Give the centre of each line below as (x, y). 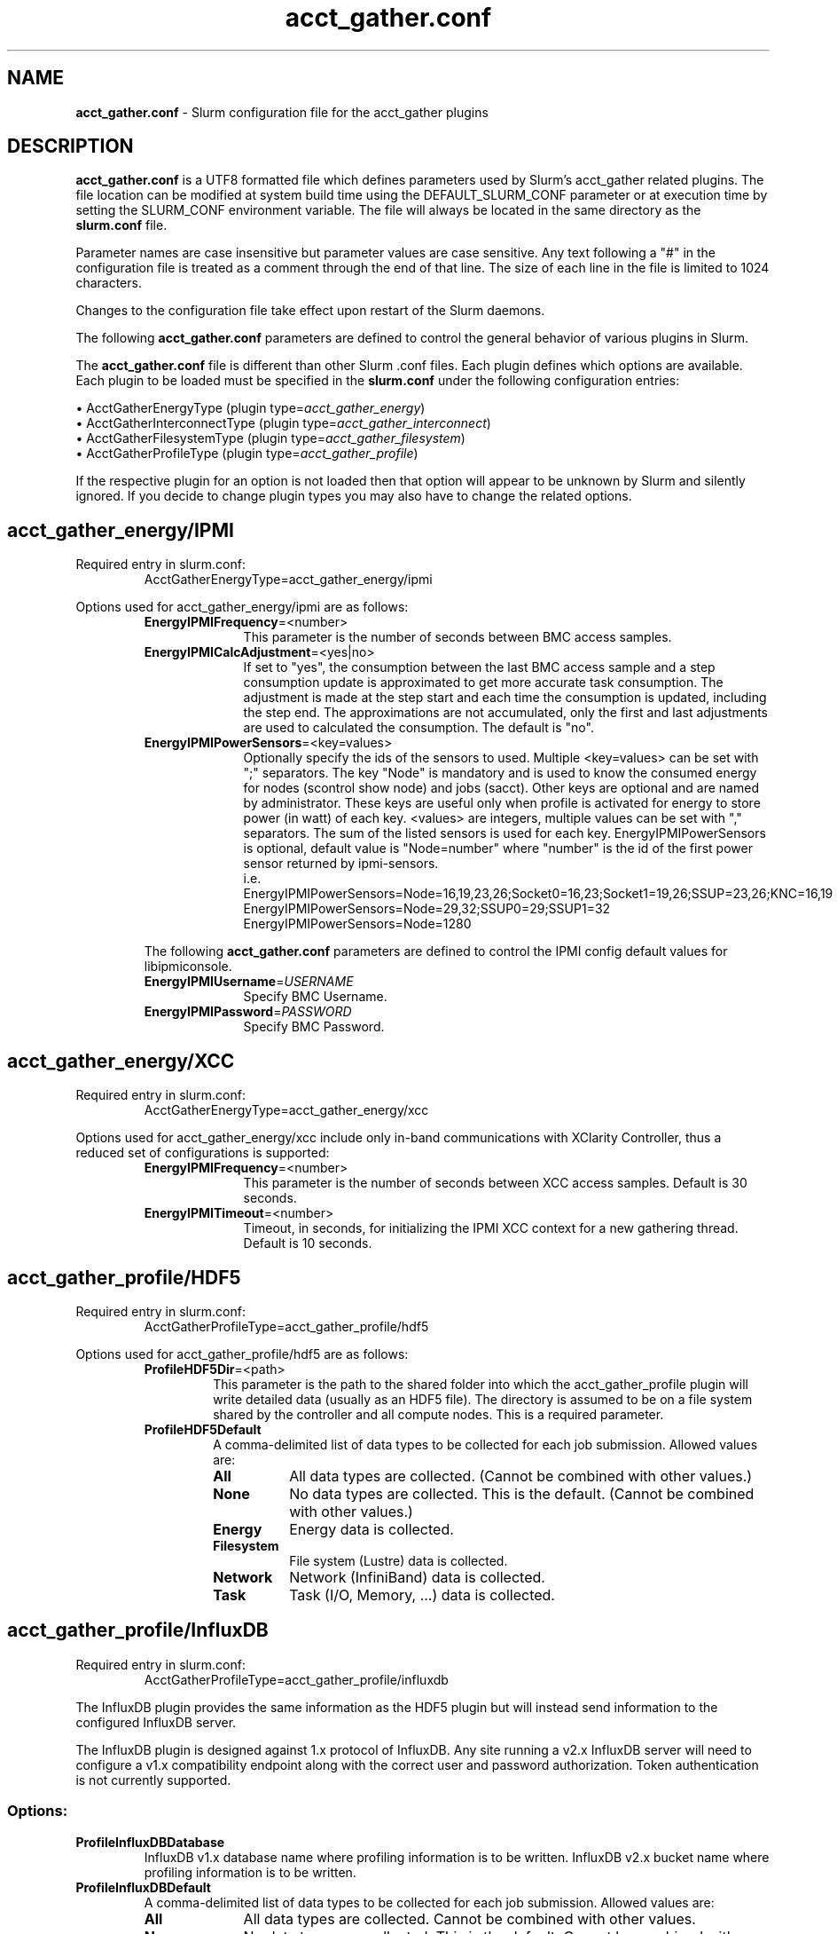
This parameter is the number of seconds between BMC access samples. (458, 637)
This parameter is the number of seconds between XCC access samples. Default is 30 (495, 1183)
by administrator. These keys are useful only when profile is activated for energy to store (502, 803)
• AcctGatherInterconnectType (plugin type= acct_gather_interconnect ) (283, 423)
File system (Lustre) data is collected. (399, 1560)
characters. (109, 283)
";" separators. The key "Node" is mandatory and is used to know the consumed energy (500, 773)
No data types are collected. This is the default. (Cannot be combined (522, 1493)
